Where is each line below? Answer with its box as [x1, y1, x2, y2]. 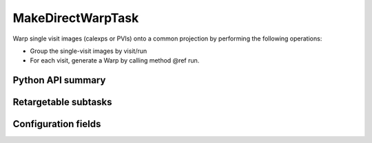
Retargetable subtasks [12, 96, 113, 108]
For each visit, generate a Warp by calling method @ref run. [30, 56, 200, 65]
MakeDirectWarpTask [12, 10, 139, 25]
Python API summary [12, 74, 106, 86]
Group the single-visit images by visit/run [30, 47, 147, 55]
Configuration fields [12, 118, 101, 130]
